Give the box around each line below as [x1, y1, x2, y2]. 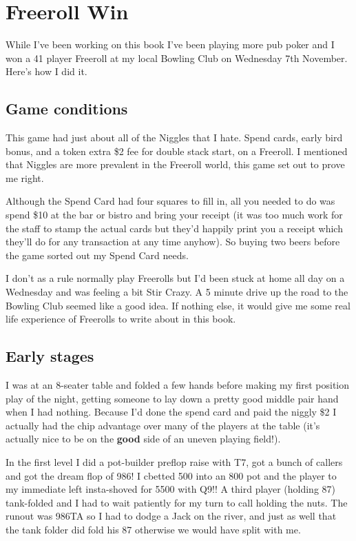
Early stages [6, 345, 94, 367]
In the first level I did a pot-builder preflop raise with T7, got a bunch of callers [6, 455, 343, 469]
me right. [6, 170, 44, 185]
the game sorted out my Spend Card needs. [6, 247, 189, 262]
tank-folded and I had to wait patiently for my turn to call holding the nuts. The [6, 495, 348, 509]
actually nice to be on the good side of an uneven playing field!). [6, 431, 281, 446]
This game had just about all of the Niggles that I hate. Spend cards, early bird [6, 130, 343, 145]
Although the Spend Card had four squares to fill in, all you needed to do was [6, 194, 335, 208]
